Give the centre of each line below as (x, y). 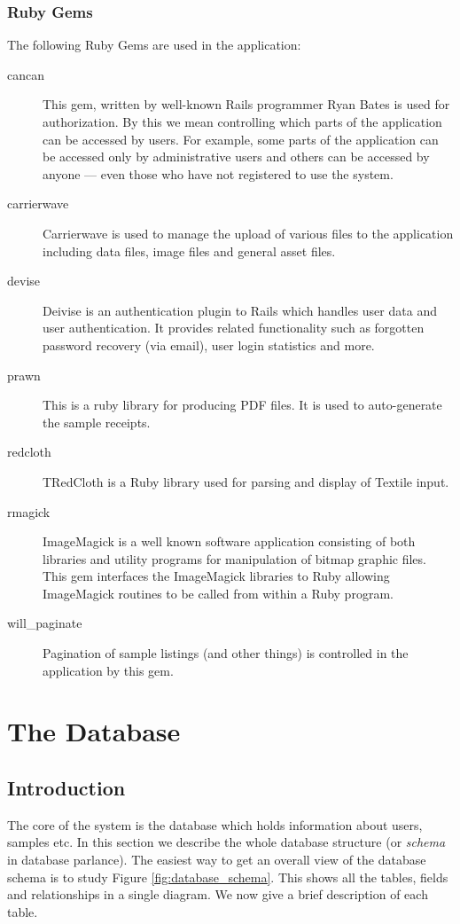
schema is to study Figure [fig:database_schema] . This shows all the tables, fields (228, 877)
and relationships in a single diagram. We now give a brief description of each (218, 894)
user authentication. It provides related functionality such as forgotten (234, 328)
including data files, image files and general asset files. (189, 251)
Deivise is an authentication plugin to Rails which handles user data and (240, 310)
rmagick (29, 511)
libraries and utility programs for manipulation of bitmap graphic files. (234, 558)
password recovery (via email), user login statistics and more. (209, 345)
